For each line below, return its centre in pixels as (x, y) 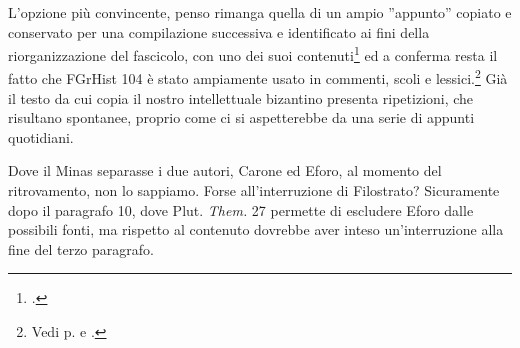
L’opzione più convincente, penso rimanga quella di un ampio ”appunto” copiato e (260, 12)
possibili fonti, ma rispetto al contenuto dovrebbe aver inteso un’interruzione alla (256, 229)
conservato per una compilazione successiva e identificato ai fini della (219, 31)
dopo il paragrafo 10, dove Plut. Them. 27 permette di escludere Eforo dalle (241, 209)
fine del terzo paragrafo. (81, 248)
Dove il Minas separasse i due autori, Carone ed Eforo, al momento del (225, 170)
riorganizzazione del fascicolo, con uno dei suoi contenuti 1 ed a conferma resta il (253, 53)
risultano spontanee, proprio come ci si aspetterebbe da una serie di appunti (241, 117)
